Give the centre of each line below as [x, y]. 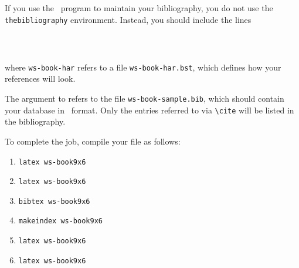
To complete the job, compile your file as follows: [93, 141]
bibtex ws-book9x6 [54, 201]
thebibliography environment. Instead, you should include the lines [128, 19]
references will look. [40, 78]
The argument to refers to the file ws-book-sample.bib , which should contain [145, 98]
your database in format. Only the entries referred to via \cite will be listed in [149, 110]
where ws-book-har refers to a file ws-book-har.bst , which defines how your [143, 67]
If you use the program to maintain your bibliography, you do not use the [139, 8]
